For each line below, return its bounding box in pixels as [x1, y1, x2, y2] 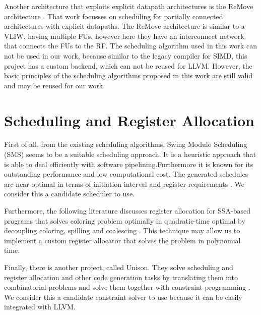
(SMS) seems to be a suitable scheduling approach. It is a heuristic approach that [4, 149, 256, 160]
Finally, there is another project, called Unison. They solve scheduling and [4, 262, 233, 272]
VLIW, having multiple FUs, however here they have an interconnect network [4, 30, 244, 41]
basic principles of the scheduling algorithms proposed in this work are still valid [4, 70, 253, 81]
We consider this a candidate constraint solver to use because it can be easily [4, 291, 242, 302]
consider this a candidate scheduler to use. [4, 188, 135, 199]
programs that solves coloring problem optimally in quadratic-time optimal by [4, 215, 245, 226]
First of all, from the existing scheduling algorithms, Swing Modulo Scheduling [4, 139, 247, 149]
